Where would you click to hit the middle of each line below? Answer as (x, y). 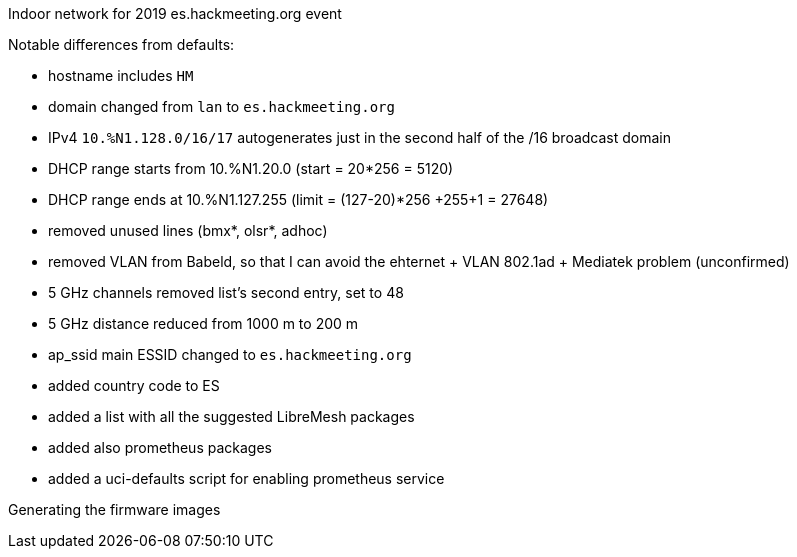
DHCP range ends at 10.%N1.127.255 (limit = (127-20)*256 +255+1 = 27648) (298, 199)
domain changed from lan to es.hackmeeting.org (221, 106)
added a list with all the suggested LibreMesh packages (231, 416)
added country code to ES (134, 385)
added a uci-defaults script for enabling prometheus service (246, 478)
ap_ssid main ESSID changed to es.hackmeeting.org (230, 354)
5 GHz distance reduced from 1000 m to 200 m (203, 323)
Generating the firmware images (114, 509)
